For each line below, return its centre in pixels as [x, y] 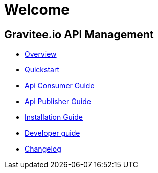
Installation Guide [54, 117]
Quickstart [42, 70]
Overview [41, 54]
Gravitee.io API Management [79, 34]
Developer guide [52, 133]
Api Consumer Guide [60, 86]
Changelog [43, 149]
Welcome [37, 10]
